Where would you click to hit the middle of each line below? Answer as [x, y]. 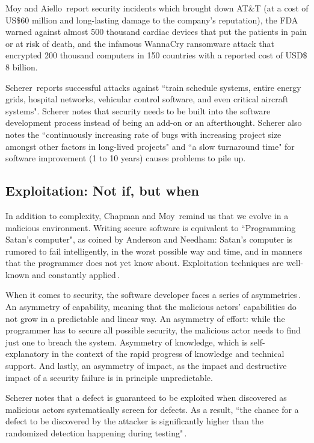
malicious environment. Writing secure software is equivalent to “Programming [151, 227]
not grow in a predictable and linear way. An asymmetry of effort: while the [145, 318]
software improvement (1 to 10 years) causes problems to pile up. [126, 158]
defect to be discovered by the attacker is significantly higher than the [134, 421]
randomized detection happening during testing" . [96, 433]
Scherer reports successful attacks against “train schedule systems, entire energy [153, 87]
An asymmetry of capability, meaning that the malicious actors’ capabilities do [151, 307]
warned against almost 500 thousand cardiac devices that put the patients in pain [156, 32]
